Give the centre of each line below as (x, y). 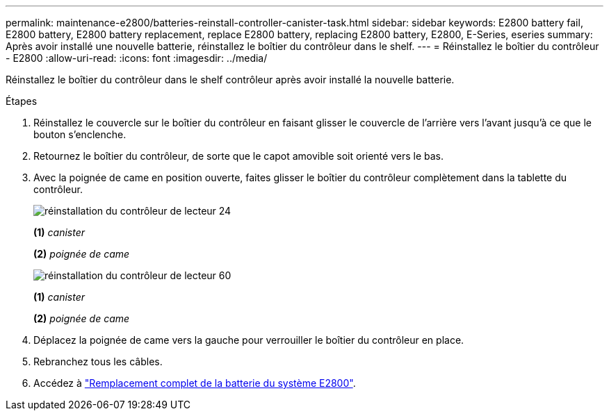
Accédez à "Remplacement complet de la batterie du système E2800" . (195, 383)
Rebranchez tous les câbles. (98, 361)
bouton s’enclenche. (80, 134)
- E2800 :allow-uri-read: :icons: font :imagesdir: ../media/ (137, 58)
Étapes (22, 101)
